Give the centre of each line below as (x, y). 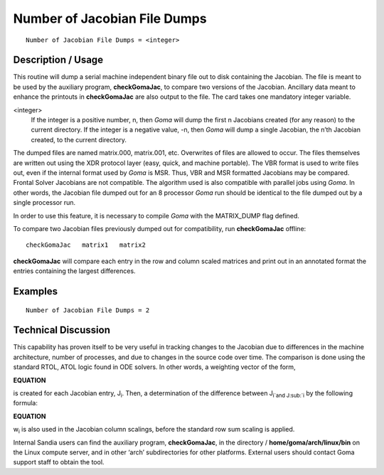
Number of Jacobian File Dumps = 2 (88, 310)
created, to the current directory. (79, 139)
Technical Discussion (62, 330)
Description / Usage (58, 60)
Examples (36, 291)
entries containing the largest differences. (74, 271)
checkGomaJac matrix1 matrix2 (86, 245)
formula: (26, 403)
